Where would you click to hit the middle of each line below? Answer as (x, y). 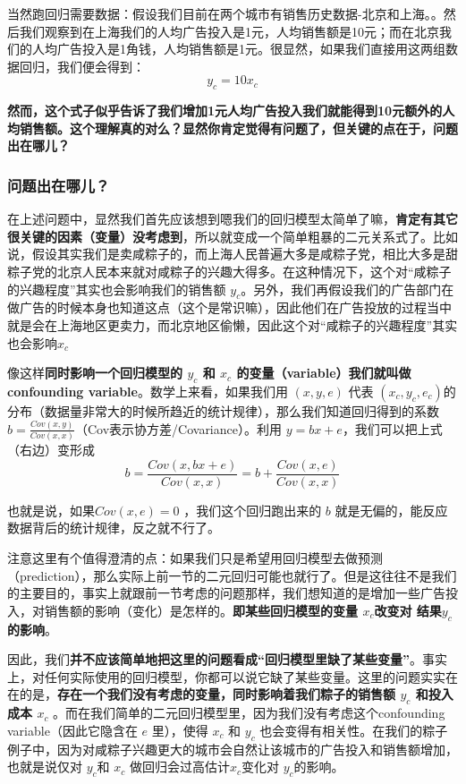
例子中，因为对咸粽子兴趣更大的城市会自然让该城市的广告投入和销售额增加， (233, 749)
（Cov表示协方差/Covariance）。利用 (178, 428)
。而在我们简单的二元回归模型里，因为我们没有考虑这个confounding (249, 713)
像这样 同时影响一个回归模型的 (95, 373)
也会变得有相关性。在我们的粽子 (354, 730)
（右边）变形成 (51, 450)
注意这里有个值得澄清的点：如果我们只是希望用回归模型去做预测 (195, 557)
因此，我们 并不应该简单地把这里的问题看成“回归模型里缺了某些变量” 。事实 (227, 659)
